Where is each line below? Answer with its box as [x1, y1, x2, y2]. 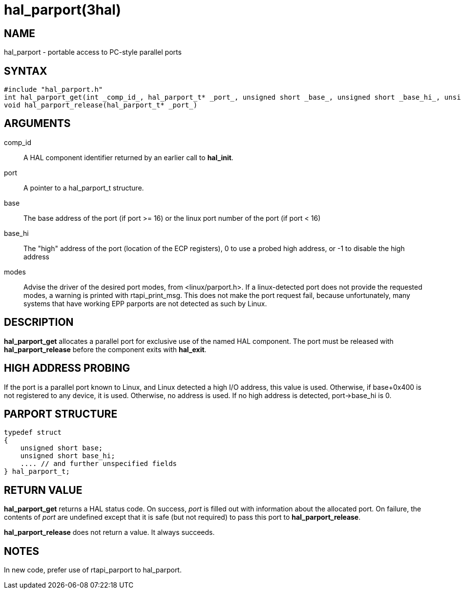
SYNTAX [4, 64, 47, 77]
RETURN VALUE [4, 484, 83, 496]
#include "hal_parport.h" [4, 85, 103, 94]
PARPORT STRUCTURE [4, 407, 118, 420]
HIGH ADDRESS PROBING [4, 362, 130, 375]
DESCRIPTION [4, 316, 74, 329]
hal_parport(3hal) [4, 1, 121, 18]
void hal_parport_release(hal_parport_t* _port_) [4, 101, 198, 109]
